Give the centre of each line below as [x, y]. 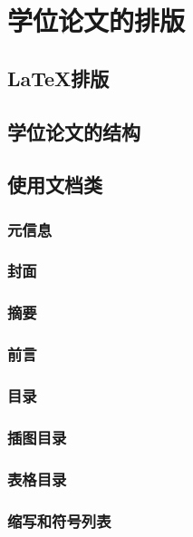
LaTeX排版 [58, 78]
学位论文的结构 [74, 131]
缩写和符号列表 [59, 520]
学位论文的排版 [96, 20]
